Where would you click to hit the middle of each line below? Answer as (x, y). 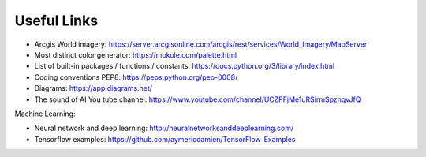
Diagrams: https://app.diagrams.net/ (93, 88)
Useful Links (56, 21)
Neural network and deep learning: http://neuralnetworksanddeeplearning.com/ (164, 128)
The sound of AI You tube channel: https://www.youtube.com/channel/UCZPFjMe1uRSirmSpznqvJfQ (198, 99)
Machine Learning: (45, 114)
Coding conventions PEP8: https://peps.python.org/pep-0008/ (136, 77)
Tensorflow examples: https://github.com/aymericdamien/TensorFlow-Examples (165, 139)
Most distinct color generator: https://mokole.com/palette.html (135, 54)
